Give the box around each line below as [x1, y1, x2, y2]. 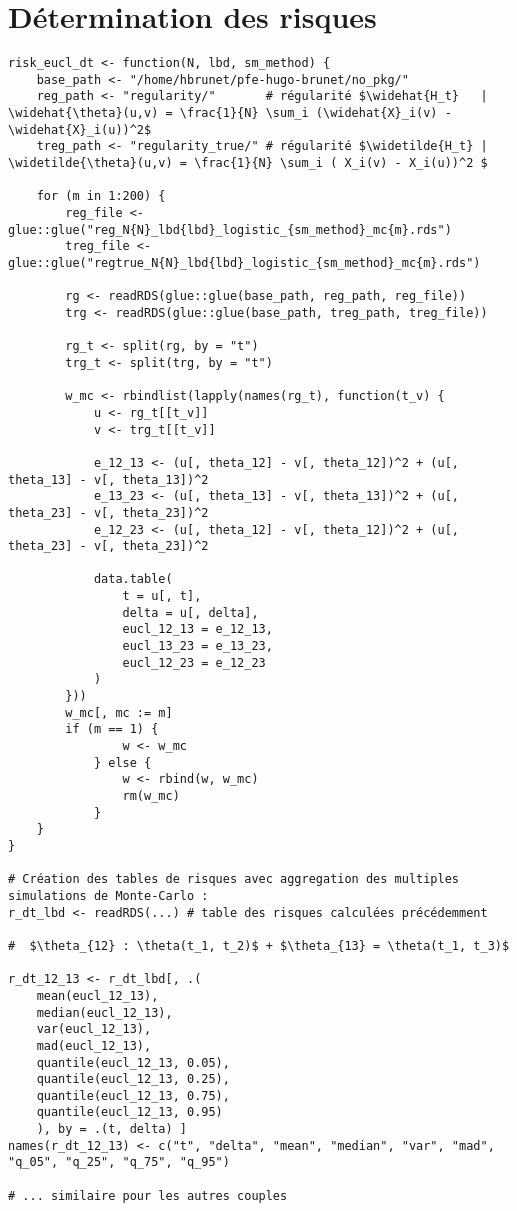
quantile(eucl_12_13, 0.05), [36, 1055, 230, 1070]
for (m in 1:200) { [36, 189, 166, 204]
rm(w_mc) [122, 789, 180, 803]
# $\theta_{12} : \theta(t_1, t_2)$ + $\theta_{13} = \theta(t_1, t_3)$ [8, 938, 510, 953]
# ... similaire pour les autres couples [8, 1188, 288, 1203]
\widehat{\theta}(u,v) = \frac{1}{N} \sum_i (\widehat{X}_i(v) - [8, 106, 452, 121]
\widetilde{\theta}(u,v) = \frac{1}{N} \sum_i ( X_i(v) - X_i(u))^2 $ [8, 156, 488, 171]
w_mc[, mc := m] [65, 705, 173, 720]
